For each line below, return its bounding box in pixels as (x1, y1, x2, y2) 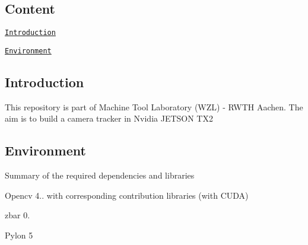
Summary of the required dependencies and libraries (5, 169, 195, 182)
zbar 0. (5, 209, 30, 221)
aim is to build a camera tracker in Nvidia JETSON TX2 (5, 112, 213, 125)
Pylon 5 (5, 228, 33, 241)
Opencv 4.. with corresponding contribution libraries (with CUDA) (5, 189, 249, 201)
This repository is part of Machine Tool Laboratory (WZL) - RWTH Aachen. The (5, 100, 303, 113)
